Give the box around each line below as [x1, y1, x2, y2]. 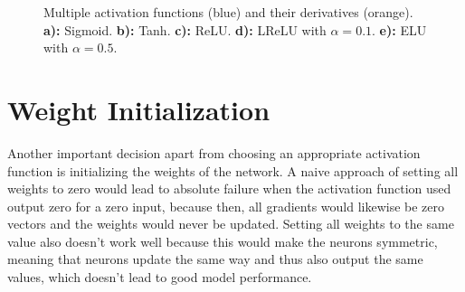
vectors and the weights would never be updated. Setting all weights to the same [7, 214, 454, 233]
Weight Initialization [7, 90, 270, 127]
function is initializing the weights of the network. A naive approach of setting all [7, 161, 459, 180]
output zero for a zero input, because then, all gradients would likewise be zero [7, 196, 445, 215]
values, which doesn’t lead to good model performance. [7, 268, 312, 287]
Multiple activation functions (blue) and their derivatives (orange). [43, 3, 413, 21]
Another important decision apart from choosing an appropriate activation [7, 143, 421, 162]
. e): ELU [372, 20, 427, 39]
